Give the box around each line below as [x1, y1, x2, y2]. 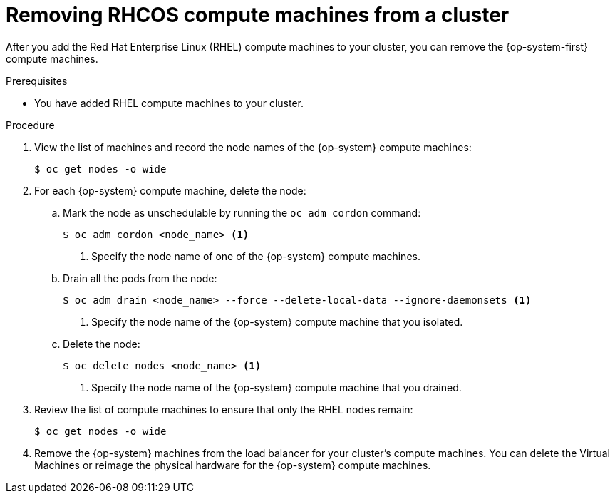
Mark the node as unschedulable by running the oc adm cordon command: [63, 206, 421, 219]
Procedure [6, 118, 55, 131]
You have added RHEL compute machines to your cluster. [34, 96, 304, 109]
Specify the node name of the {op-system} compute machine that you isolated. [91, 315, 463, 328]
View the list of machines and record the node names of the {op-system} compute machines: [34, 140, 472, 153]
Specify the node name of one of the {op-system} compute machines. [91, 249, 420, 262]
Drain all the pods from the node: [63, 272, 217, 284]
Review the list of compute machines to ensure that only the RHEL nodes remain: [34, 403, 413, 416]
